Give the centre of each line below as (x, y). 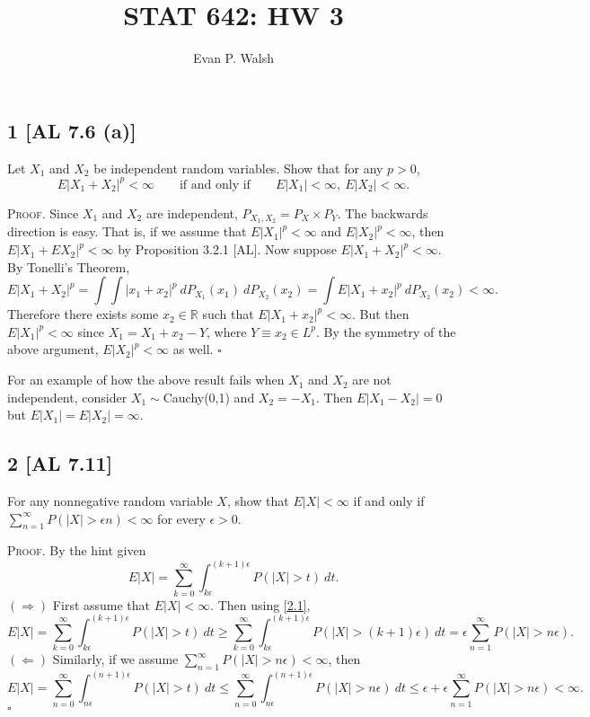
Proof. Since (43, 212)
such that (228, 314)
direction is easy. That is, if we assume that (127, 231)
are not (372, 380)
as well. (193, 349)
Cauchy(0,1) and (209, 397)
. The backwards (383, 212)
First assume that (101, 604)
